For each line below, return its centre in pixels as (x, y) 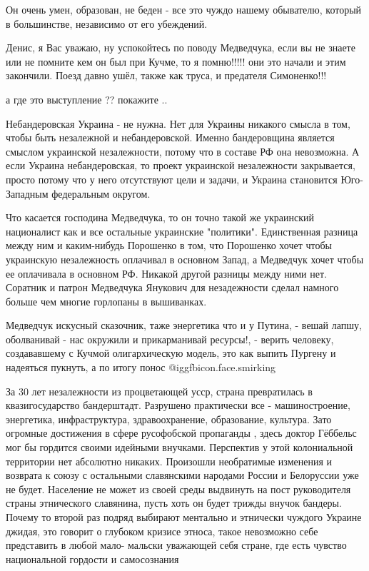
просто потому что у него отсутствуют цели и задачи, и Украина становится (172, 179)
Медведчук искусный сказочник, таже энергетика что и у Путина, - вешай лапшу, (184, 325)
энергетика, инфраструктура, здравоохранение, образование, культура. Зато (169, 419)
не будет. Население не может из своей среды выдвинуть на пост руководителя (178, 489)
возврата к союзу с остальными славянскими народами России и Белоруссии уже (182, 475)
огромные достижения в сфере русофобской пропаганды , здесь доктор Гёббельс (181, 433)
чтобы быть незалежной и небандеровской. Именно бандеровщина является (170, 137)
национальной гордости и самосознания (92, 559)
